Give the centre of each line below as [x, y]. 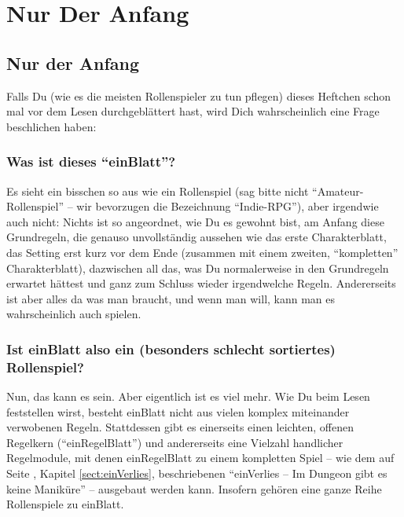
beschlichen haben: [51, 126]
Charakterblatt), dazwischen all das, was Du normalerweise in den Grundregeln [198, 268]
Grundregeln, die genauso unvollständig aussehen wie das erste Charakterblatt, [196, 237]
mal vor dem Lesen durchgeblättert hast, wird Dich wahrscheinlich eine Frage [193, 111]
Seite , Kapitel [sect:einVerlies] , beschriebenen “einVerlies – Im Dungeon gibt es [197, 473]
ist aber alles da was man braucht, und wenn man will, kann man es [171, 298]
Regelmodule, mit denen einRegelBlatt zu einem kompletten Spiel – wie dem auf [200, 458]
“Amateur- [338, 191]
